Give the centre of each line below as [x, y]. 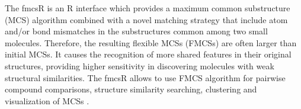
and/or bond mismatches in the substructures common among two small [136, 31]
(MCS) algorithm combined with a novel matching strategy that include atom [146, 19]
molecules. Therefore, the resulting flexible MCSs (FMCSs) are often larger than [151, 42]
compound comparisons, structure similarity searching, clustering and [131, 89]
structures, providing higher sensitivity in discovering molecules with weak [140, 65]
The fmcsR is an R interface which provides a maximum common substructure [148, 8]
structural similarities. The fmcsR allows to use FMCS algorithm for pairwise [145, 77]
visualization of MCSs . [47, 100]
